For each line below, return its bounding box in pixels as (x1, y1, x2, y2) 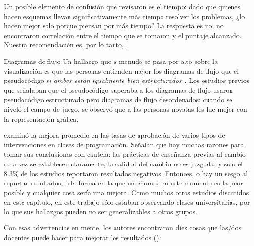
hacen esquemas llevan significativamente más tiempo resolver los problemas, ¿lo (4, 11, 245, 21)
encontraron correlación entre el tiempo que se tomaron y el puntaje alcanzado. (4, 30, 242, 40)
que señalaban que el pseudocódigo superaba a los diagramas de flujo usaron (4, 84, 233, 95)
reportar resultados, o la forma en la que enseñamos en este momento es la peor (4, 178, 243, 188)
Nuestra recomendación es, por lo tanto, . (4, 40, 128, 50)
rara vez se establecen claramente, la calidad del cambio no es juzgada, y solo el (4, 158, 243, 168)
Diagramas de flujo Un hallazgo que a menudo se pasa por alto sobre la (4, 56, 218, 66)
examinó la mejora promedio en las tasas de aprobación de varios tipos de (4, 130, 225, 140)
